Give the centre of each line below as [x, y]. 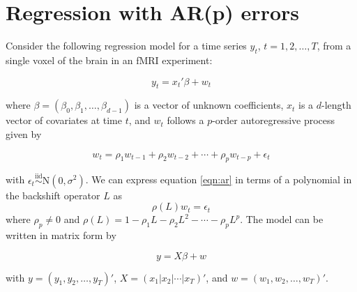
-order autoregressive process [274, 120]
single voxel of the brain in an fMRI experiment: [109, 60]
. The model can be [282, 219]
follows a [185, 120]
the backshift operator [53, 195]
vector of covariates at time [64, 120]
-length [336, 105]
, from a [334, 46]
